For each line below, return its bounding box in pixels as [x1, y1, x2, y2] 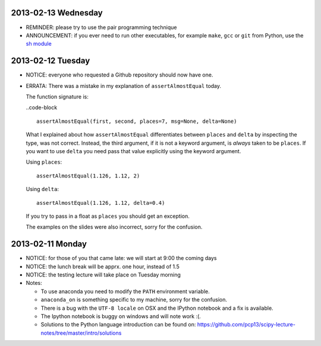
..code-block [26, 104, 58, 111]
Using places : [26, 158, 62, 166]
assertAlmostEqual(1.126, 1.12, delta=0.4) [36, 199, 165, 206]
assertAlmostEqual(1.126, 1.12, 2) [36, 172, 140, 179]
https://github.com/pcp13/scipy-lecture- [197, 321, 295, 328]
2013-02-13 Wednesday [11, 8, 103, 18]
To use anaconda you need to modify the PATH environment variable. [40, 288, 210, 295]
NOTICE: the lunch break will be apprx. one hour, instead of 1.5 [26, 263, 180, 270]
